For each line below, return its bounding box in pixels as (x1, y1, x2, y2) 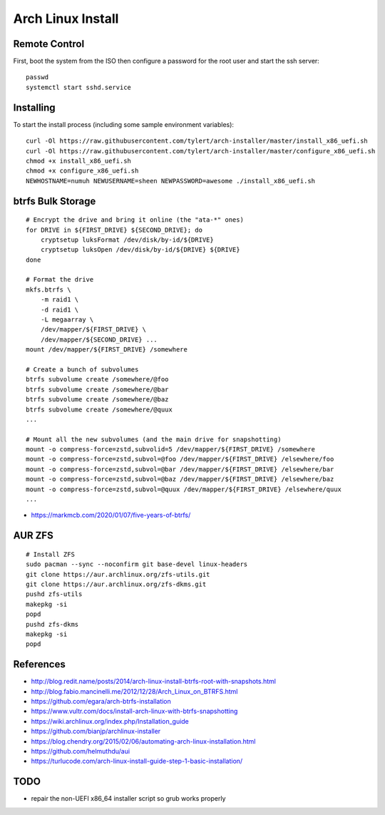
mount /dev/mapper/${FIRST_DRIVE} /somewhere (26, 346, 188, 354)
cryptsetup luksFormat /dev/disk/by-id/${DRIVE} (40, 235, 214, 244)
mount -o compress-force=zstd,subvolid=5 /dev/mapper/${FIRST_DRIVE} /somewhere (26, 446, 316, 453)
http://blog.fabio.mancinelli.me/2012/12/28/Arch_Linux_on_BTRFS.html (31, 687, 238, 695)
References (13, 658, 66, 670)
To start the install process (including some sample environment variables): (13, 120, 235, 128)
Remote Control (13, 38, 85, 50)
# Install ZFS (26, 550, 75, 558)
